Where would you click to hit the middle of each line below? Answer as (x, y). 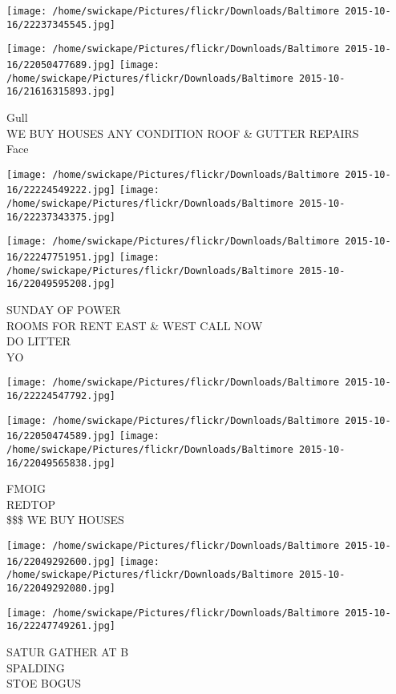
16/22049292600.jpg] (61, 561)
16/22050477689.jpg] (61, 65)
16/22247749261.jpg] (61, 626)
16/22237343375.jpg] (61, 217)
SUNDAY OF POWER (64, 309)
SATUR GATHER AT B (68, 652)
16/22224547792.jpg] (61, 396)
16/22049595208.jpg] (61, 284)
